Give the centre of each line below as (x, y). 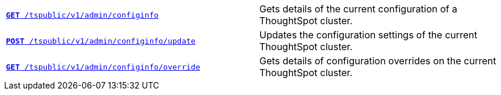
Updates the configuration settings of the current (368, 35)
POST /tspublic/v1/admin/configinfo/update (101, 41)
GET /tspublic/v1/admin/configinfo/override (103, 67)
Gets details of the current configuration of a (359, 9)
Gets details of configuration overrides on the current (378, 61)
